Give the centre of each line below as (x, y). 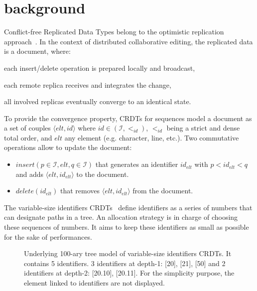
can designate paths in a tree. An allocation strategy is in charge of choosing (121, 217)
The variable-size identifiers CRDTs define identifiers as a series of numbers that (128, 207)
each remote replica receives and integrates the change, (88, 84)
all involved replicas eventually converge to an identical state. (98, 101)
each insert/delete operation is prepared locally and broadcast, (100, 68)
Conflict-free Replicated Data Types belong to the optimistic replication (114, 32)
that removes (80, 191)
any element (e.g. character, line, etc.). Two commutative (152, 137)
